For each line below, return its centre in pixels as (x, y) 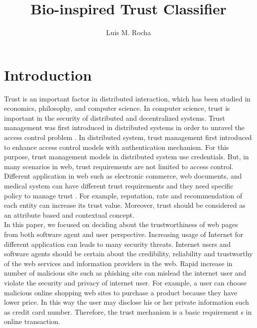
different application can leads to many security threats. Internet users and (117, 244)
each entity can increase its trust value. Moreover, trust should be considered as (125, 205)
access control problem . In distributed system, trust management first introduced (128, 137)
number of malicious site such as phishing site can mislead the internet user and (125, 273)
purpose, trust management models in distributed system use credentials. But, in (127, 157)
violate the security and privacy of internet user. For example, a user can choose (125, 282)
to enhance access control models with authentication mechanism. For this (116, 147)
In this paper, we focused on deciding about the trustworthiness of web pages (121, 224)
